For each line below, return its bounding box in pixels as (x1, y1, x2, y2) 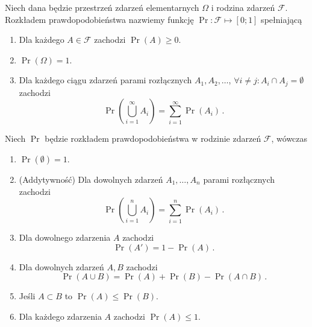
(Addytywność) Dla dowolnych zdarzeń (19, 173, 163, 186)
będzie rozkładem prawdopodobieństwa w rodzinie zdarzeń (45, 132, 261, 145)
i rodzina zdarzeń (211, 1, 275, 13)
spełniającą (261, 13, 302, 25)
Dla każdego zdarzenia (19, 310, 102, 322)
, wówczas (271, 132, 308, 145)
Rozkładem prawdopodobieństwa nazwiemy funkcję (5, 13, 194, 25)
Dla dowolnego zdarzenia (19, 231, 111, 244)
